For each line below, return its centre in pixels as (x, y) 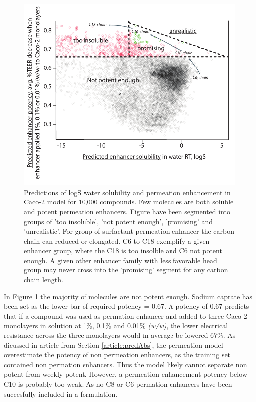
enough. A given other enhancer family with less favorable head (121, 260)
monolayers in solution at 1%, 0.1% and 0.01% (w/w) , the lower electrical (116, 325)
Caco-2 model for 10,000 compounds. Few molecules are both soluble (129, 202)
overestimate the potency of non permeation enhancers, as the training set (117, 355)
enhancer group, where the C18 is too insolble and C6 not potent (123, 250)
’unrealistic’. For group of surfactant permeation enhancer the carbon (129, 231)
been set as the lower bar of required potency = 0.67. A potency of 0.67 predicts (127, 306)
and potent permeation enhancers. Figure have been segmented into (127, 211)
